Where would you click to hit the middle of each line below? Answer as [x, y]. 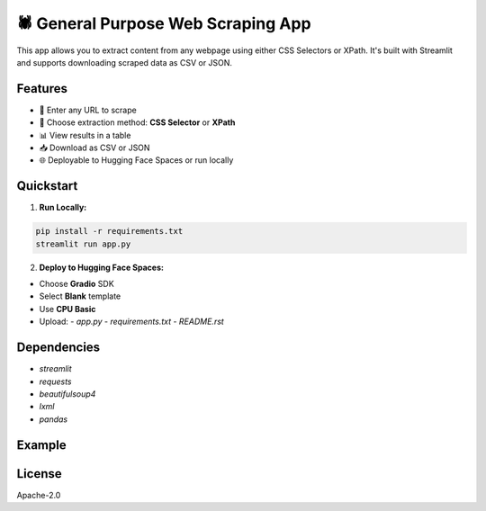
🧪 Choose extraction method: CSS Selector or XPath [137, 122]
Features [42, 89]
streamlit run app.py [83, 244]
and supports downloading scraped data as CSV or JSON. [125, 62]
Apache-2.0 [39, 495]
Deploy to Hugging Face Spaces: [101, 267]
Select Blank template [80, 296]
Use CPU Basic [67, 309]
